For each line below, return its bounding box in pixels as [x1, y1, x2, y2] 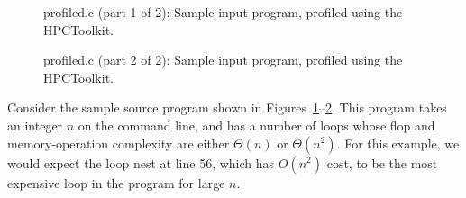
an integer [7, 115, 63, 134]
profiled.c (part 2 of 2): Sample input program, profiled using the [43, 50, 403, 69]
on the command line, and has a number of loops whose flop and [78, 115, 435, 134]
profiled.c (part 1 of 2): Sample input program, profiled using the [43, 3, 403, 21]
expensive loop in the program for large [7, 173, 225, 192]
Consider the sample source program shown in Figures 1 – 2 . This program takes [7, 98, 447, 117]
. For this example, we [336, 133, 460, 152]
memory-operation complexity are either [7, 133, 230, 152]
